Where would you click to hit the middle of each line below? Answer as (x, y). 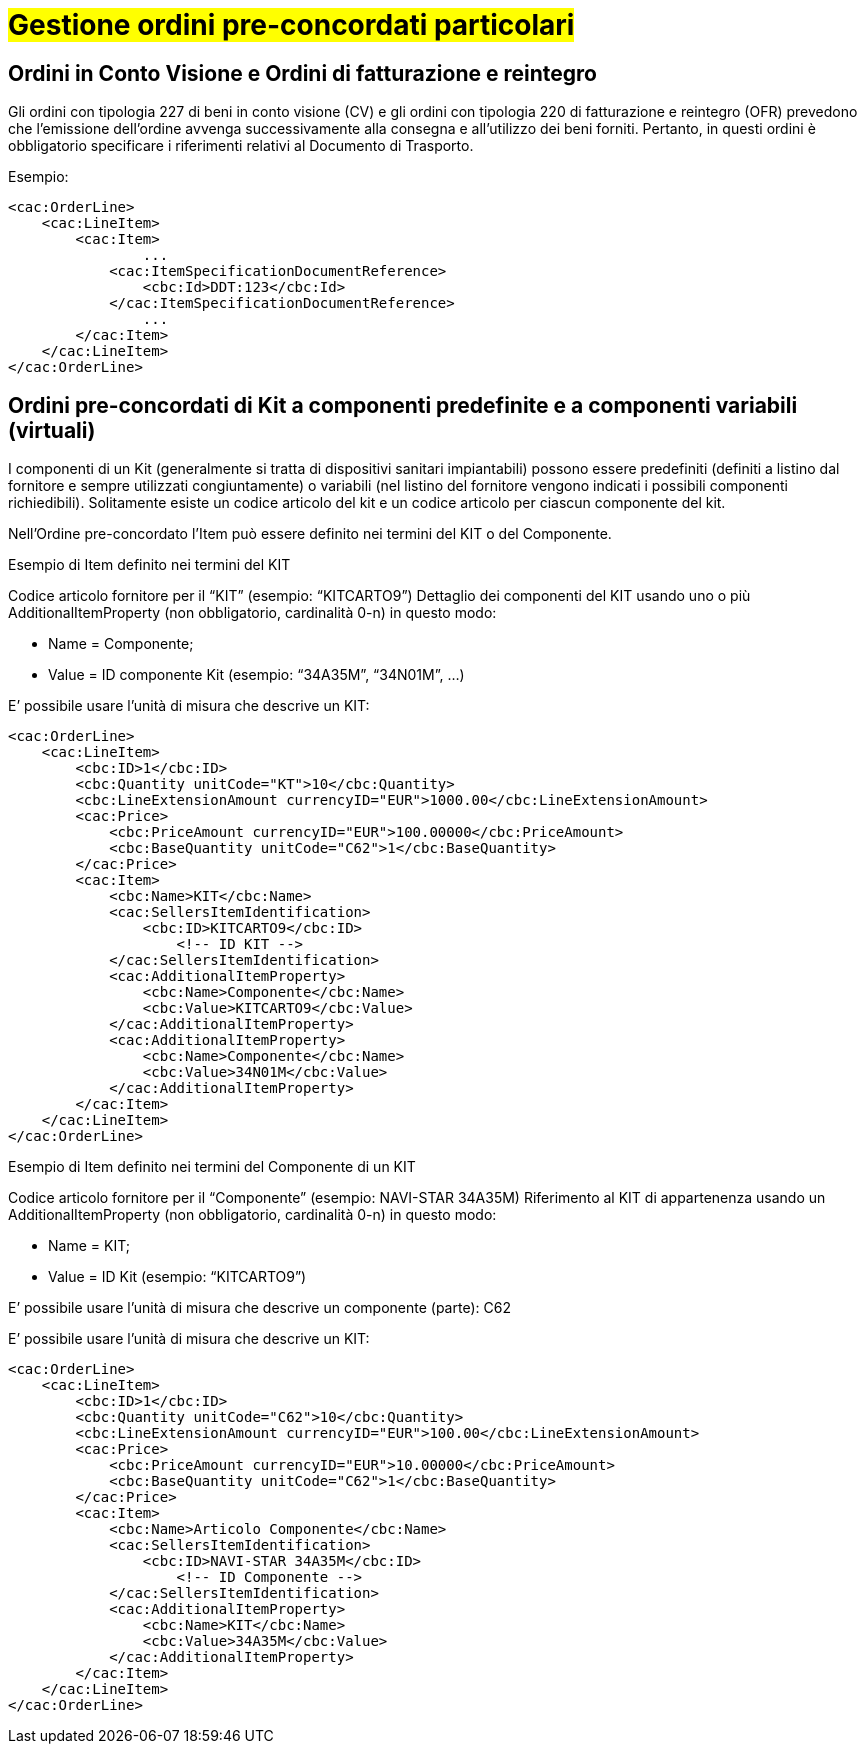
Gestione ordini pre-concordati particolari (291, 25)
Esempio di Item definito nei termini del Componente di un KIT (212, 1167)
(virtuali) (52, 430)
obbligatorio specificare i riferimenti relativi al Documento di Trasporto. (241, 146)
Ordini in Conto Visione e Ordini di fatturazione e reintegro (302, 73)
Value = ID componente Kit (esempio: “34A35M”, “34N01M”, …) (256, 675)
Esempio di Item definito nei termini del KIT (149, 565)
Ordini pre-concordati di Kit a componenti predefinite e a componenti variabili (403, 405)
